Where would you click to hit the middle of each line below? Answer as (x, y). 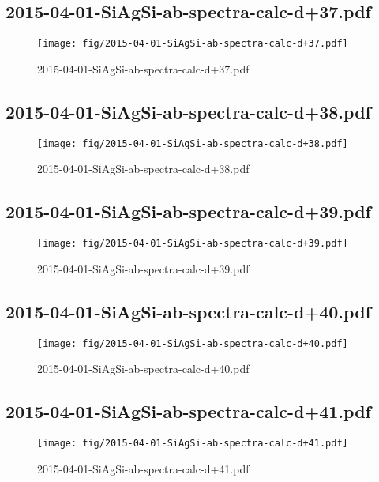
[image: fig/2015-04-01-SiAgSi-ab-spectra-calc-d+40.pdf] (193, 343)
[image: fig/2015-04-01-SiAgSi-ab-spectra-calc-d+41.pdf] (193, 444)
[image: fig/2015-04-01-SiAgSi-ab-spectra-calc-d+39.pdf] (193, 244)
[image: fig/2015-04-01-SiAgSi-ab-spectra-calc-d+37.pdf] (193, 44)
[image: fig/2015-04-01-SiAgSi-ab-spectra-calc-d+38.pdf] (193, 143)
